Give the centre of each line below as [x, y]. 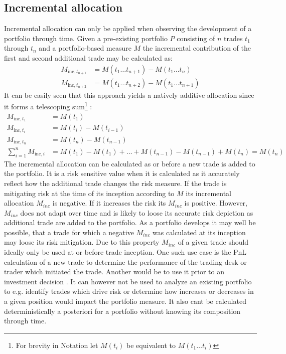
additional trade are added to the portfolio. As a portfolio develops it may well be [130, 222]
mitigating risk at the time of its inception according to [89, 193]
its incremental [208, 193]
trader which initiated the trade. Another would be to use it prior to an [114, 272]
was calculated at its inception [199, 232]
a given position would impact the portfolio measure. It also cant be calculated [125, 301]
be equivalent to [151, 345]
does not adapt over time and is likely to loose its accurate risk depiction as [137, 212]
